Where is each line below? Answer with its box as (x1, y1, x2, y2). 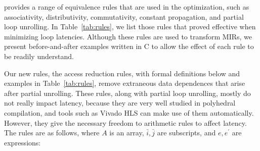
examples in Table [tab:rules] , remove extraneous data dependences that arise (4, 78, 245, 88)
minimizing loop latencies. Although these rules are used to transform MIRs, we (4, 31, 252, 41)
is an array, (109, 127, 144, 138)
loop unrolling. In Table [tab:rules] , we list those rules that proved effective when (4, 21, 256, 32)
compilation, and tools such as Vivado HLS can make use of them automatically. (4, 107, 254, 118)
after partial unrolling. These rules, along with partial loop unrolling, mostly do (4, 87, 251, 98)
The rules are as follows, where (4, 127, 100, 138)
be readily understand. (4, 51, 74, 61)
